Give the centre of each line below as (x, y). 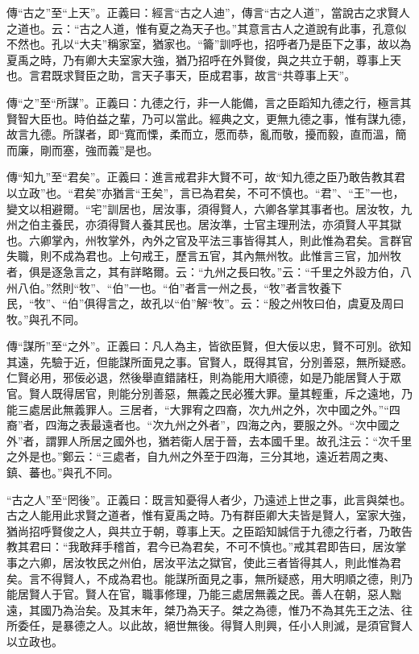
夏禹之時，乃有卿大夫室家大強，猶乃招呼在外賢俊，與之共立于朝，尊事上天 (204, 59)
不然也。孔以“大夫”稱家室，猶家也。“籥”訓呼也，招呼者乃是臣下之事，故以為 (209, 44)
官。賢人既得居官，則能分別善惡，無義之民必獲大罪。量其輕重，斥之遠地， (204, 393)
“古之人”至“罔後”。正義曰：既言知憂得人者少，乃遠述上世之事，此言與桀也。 (209, 499)
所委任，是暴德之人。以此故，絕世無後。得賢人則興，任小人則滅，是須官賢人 (209, 625)
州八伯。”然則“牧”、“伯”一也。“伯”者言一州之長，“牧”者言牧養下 (174, 287)
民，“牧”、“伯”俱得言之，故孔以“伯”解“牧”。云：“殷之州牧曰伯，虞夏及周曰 (205, 303)
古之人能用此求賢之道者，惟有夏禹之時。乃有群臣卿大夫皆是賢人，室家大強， (209, 515)
